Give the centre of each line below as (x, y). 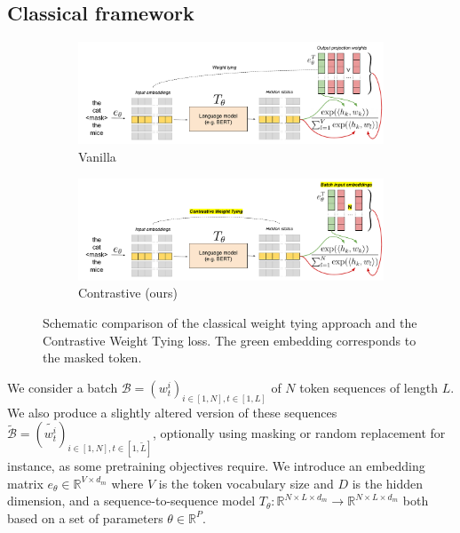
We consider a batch (63, 387)
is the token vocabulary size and (246, 483)
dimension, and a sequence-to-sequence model (131, 501)
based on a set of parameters (85, 517)
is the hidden (388, 483)
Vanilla (97, 157)
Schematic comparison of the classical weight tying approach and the (230, 323)
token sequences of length (369, 387)
